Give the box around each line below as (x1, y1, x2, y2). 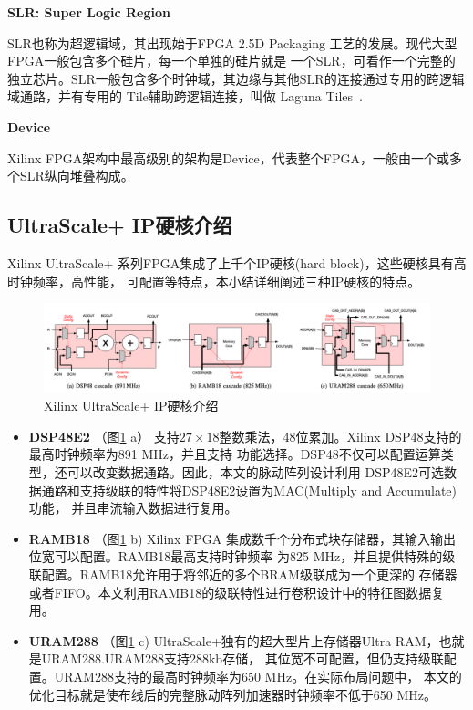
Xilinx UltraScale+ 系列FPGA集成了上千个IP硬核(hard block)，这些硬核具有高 (7, 253, 467, 272)
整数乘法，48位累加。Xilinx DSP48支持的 (219, 426, 462, 445)
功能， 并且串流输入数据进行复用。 (28, 498, 238, 517)
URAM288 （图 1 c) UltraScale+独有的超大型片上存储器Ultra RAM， (28, 631, 439, 650)
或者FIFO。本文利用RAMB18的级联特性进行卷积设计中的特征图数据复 (28, 582, 445, 601)
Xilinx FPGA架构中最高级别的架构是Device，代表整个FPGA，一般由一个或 (7, 148, 449, 167)
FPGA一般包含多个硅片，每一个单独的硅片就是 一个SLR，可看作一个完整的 (7, 51, 456, 70)
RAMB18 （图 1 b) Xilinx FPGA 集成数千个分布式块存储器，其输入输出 (28, 528, 456, 548)
